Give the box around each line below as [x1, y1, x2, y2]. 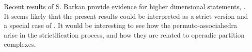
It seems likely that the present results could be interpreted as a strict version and [4, 11, 248, 21]
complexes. [4, 39, 36, 49]
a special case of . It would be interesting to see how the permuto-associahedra [4, 20, 237, 30]
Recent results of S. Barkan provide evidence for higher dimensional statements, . [4, 1, 246, 11]
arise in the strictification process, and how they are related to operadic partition [4, 29, 245, 39]
